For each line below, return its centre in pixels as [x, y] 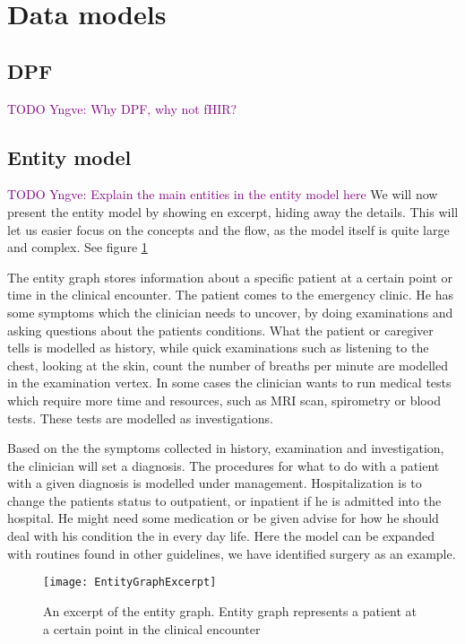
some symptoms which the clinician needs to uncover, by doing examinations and [230, 312]
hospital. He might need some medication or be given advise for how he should [223, 518]
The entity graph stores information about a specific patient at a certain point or [230, 277]
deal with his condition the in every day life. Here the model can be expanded [221, 536]
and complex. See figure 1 [77, 247]
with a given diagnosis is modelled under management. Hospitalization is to [215, 483]
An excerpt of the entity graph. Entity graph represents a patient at [230, 610]
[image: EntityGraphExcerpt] [130, 583]
